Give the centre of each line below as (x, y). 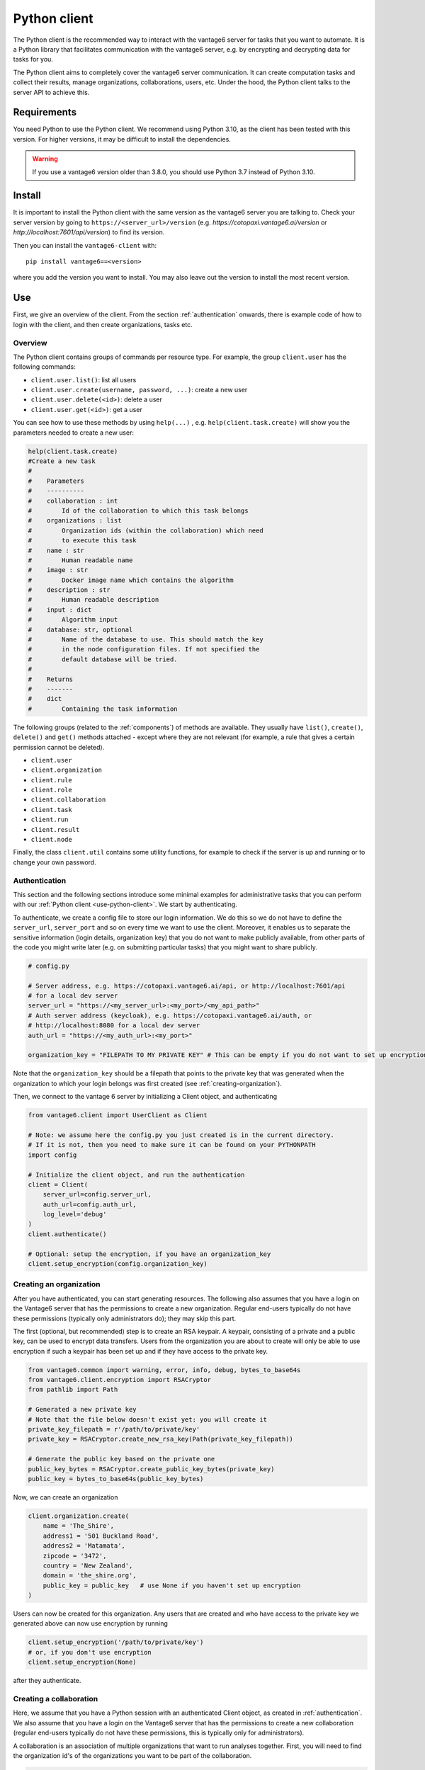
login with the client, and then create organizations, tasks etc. (103, 324)
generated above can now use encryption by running (90, 1623)
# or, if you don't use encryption (90, 1652)
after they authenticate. (47, 1681)
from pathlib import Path (73, 1390)
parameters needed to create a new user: (74, 433)
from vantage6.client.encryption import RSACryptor (120, 1380)
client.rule (51, 780)
